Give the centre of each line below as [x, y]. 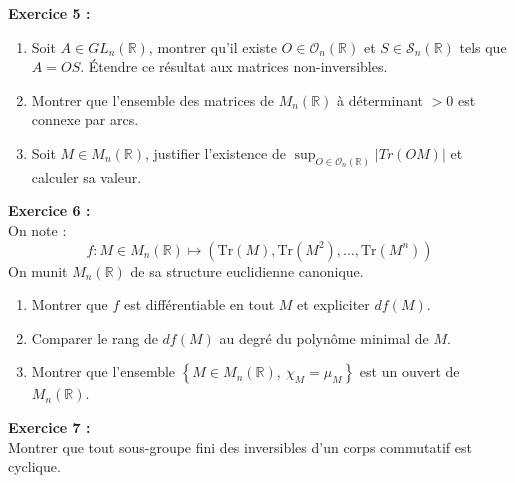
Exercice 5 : [49, 13]
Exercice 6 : [49, 210]
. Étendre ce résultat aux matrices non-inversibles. [234, 66]
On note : [37, 230]
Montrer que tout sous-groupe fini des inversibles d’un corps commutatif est [240, 446]
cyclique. [34, 466]
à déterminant [380, 99]
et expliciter [333, 304]
